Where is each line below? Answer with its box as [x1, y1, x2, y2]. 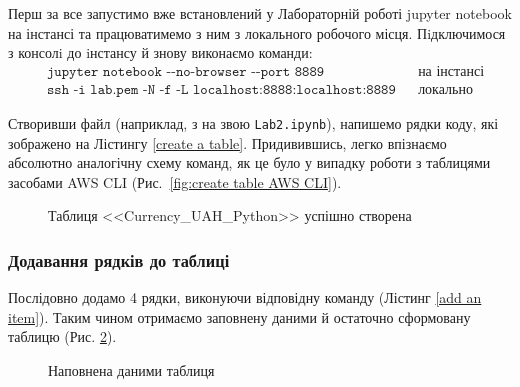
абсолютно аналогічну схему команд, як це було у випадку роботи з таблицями [8, 152, 491, 173]
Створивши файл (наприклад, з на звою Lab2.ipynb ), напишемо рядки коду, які [8, 112, 499, 133]
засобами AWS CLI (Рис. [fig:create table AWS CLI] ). [8, 171, 342, 192]
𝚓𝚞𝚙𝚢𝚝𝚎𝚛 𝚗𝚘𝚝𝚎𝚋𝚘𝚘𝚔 [46, 64, 162, 79]
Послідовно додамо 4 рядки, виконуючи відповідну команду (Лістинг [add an [8, 287, 482, 308]
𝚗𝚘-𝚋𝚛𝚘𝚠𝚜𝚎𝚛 [175, 64, 247, 79]
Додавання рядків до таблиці [8, 247, 230, 272]
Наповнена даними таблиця [48, 359, 215, 380]
